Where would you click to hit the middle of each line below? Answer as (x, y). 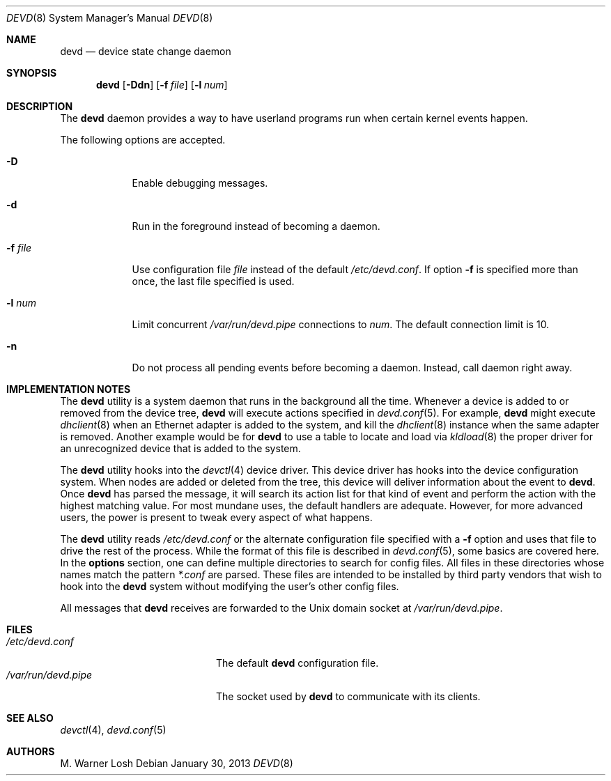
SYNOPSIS (32, 73)
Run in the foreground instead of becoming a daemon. (256, 226)
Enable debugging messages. (200, 183)
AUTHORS (31, 751)
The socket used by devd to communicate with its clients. (348, 696)
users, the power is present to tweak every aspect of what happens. (216, 517)
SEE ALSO (30, 718)
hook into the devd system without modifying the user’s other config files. (230, 586)
